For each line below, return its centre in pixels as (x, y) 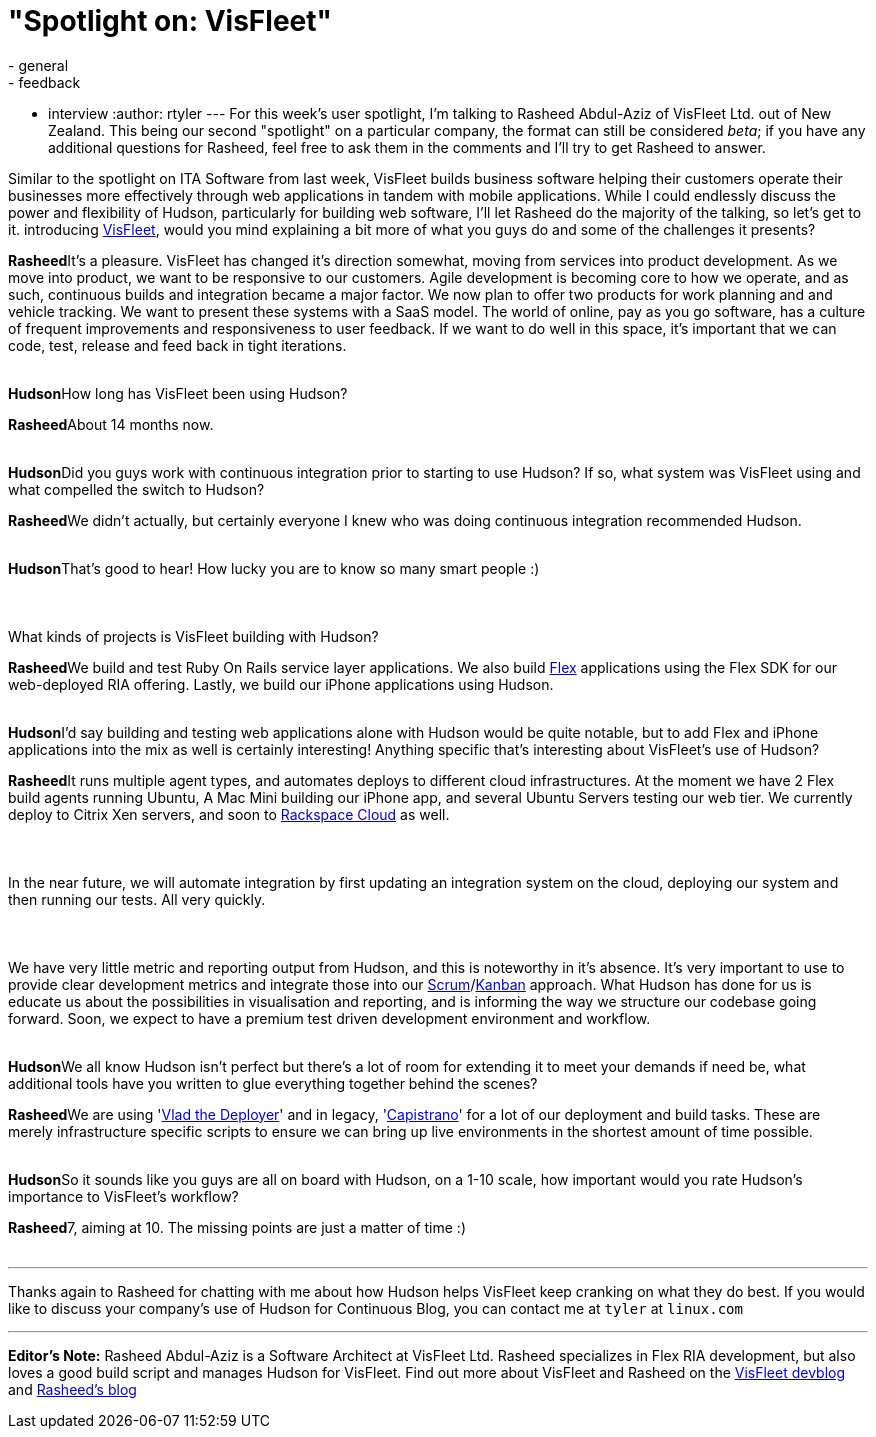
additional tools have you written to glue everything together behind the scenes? (273, 1083)
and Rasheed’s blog (72, 1389)
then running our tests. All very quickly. (137, 899)
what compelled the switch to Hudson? (136, 489)
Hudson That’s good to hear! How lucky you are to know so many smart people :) (274, 568)
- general (38, 65)
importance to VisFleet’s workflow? (123, 1196)
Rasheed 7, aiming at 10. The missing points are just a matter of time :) (237, 1227)
